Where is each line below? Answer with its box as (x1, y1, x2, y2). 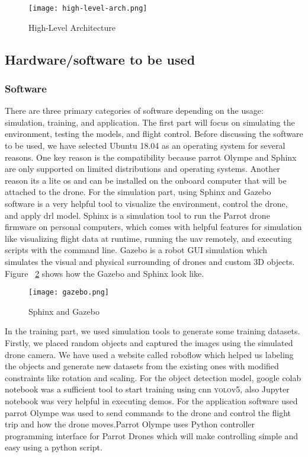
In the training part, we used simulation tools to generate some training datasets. (5, 325, 300, 337)
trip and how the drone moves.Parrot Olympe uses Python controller (5, 418, 255, 430)
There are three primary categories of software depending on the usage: (5, 104, 264, 117)
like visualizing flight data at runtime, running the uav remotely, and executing (5, 232, 292, 244)
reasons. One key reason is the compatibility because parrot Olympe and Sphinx (5, 151, 297, 163)
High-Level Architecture (28, 21, 115, 33)
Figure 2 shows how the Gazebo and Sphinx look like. (5, 267, 204, 279)
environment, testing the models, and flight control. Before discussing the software (5, 127, 303, 140)
